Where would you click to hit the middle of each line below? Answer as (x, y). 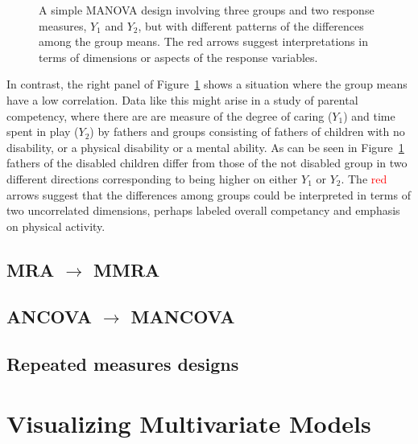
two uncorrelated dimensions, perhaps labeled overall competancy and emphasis (203, 210)
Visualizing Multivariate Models (189, 423)
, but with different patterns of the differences (251, 25)
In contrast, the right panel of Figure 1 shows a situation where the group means (207, 84)
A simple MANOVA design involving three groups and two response (207, 10)
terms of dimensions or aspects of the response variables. (178, 57)
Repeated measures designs (123, 364)
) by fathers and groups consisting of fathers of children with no (247, 132)
